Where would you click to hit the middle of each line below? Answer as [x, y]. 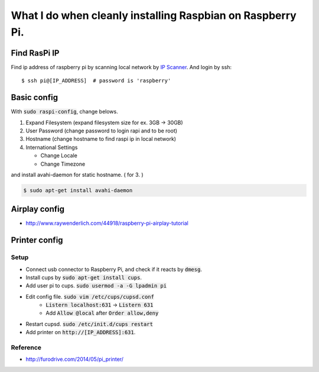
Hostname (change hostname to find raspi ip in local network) [101, 139]
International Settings [52, 147]
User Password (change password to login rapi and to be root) [101, 131]
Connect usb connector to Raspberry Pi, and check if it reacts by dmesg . [114, 269]
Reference [26, 348]
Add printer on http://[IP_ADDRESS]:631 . [81, 332]
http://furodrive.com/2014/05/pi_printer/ [75, 359]
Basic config [35, 98]
